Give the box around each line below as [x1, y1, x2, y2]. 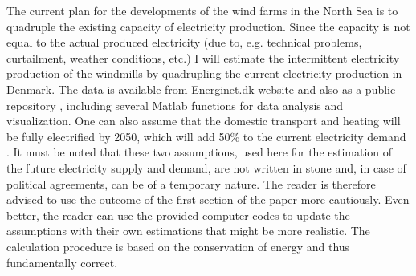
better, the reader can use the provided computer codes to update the [6, 206, 350, 223]
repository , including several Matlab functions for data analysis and [6, 96, 344, 113]
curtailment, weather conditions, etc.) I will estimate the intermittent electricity [6, 49, 400, 66]
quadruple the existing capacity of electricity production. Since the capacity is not [6, 18, 410, 34]
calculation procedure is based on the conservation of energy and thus [6, 237, 350, 254]
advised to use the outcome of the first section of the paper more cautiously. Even [6, 191, 410, 208]
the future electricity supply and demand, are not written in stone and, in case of [6, 159, 406, 176]
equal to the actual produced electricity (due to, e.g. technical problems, [6, 34, 362, 51]
